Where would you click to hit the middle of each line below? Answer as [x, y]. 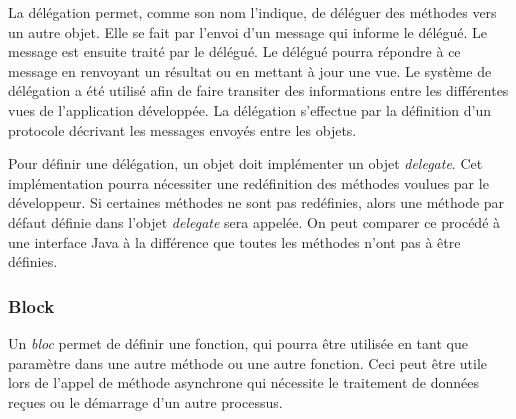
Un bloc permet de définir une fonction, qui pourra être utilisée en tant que [238, 342]
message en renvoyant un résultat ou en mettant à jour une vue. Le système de [250, 70]
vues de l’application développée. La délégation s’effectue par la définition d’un [250, 109]
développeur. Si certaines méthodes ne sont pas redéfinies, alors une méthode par [256, 202]
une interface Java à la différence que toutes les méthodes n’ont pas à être [234, 241]
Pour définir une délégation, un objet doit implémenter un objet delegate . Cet [245, 163]
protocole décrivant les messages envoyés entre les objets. [182, 129]
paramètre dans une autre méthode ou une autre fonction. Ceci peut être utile [247, 362]
